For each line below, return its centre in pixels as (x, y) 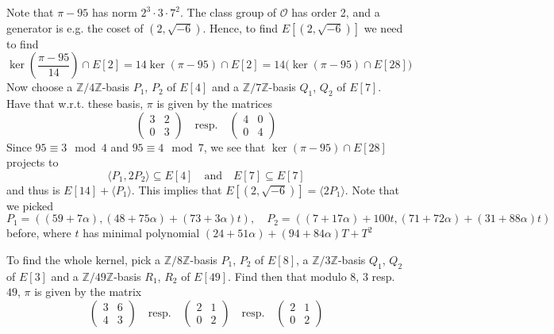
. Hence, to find (240, 27)
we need (383, 27)
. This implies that (177, 189)
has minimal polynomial (141, 233)
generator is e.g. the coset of (75, 27)
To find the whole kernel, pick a (84, 259)
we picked (30, 205)
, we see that (235, 146)
